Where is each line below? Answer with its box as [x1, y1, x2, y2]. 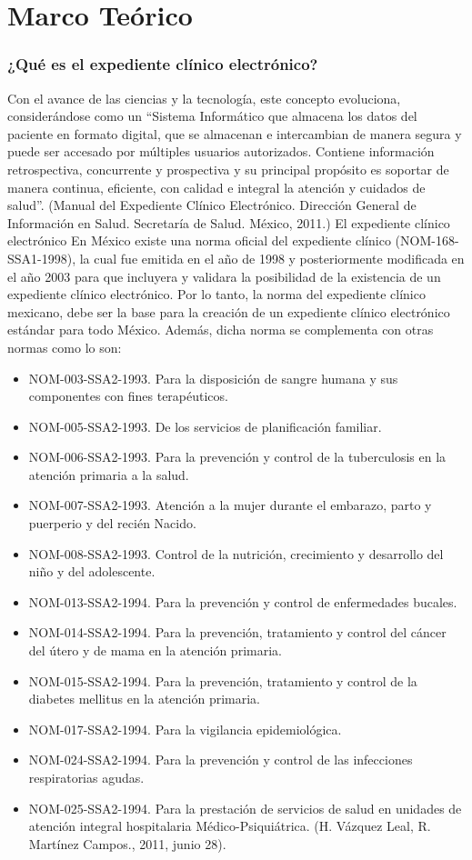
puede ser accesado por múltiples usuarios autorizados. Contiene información [7, 142, 435, 161]
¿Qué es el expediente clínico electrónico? [7, 53, 318, 75]
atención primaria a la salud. [28, 465, 189, 484]
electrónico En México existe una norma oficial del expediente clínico [7, 231, 391, 250]
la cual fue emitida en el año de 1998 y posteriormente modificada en [79, 248, 465, 267]
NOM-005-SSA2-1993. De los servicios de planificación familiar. [28, 416, 382, 435]
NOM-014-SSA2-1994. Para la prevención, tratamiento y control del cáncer [28, 623, 447, 642]
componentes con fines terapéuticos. [28, 386, 228, 405]
